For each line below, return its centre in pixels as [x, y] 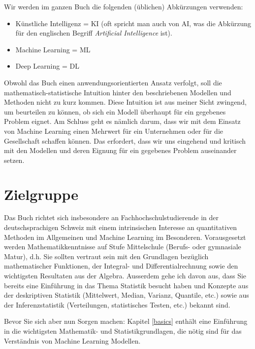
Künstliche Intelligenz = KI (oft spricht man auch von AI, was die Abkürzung [133, 23]
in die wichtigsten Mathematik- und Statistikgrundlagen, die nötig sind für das [123, 330]
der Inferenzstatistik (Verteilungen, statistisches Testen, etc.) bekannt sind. [117, 304]
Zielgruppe [41, 194]
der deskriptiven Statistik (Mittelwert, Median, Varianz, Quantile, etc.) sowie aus [127, 295]
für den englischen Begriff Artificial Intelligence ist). [94, 33]
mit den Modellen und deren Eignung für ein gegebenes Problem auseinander [120, 150]
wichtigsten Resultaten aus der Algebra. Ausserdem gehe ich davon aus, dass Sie [125, 275]
